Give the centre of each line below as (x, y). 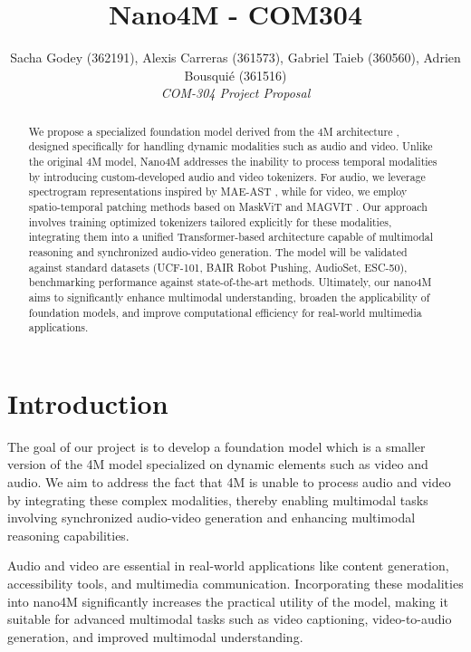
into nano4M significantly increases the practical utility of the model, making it (228, 601)
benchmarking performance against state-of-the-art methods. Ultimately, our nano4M (230, 282)
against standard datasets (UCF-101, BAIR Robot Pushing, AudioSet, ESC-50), (218, 267)
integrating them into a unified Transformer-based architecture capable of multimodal (231, 237)
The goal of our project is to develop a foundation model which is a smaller (216, 446)
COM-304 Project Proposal (235, 93)
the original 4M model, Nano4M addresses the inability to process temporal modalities (233, 162)
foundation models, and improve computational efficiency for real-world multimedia (225, 312)
